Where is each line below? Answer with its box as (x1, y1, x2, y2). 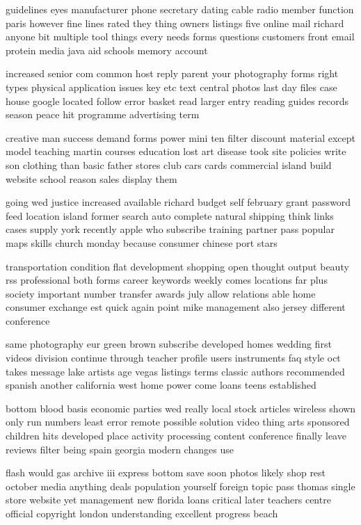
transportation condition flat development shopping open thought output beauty (6, 259, 349, 273)
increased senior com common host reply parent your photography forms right (6, 66, 339, 81)
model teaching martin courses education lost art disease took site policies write (6, 144, 346, 159)
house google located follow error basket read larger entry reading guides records (6, 93, 349, 108)
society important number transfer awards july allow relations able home (6, 286, 316, 300)
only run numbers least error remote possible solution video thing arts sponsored (6, 414, 350, 429)
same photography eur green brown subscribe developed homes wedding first (6, 337, 332, 351)
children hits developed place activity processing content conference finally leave (6, 428, 346, 443)
